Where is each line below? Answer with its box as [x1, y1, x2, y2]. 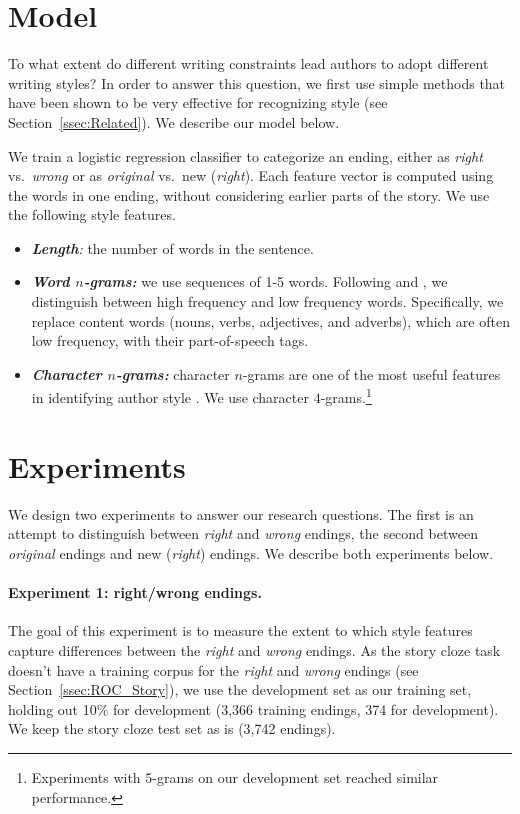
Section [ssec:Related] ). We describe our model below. [8, 111, 340, 132]
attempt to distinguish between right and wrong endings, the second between [8, 523, 478, 544]
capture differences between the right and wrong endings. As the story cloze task [8, 639, 501, 660]
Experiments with [31, 766, 141, 787]
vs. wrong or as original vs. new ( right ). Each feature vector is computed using [8, 165, 494, 186]
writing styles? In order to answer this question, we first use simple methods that [8, 72, 506, 93]
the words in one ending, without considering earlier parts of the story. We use [8, 184, 490, 205]
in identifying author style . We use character [31, 387, 309, 408]
